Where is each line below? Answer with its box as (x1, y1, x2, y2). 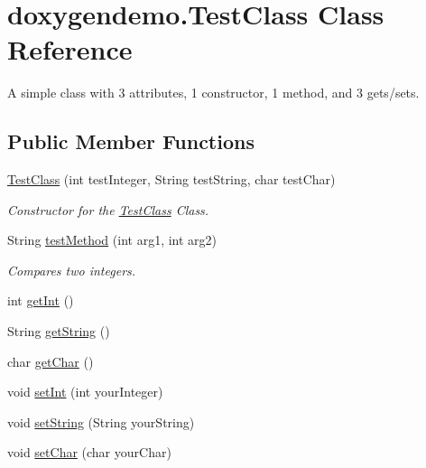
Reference (7, 31, 133, 68)
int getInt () (7, 291, 74, 310)
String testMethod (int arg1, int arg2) (7, 230, 218, 249)
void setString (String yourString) (7, 412, 195, 431)
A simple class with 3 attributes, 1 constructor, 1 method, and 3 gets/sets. (7, 83, 420, 102)
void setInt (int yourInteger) (7, 382, 163, 401)
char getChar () (7, 351, 94, 370)
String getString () (7, 322, 110, 341)
